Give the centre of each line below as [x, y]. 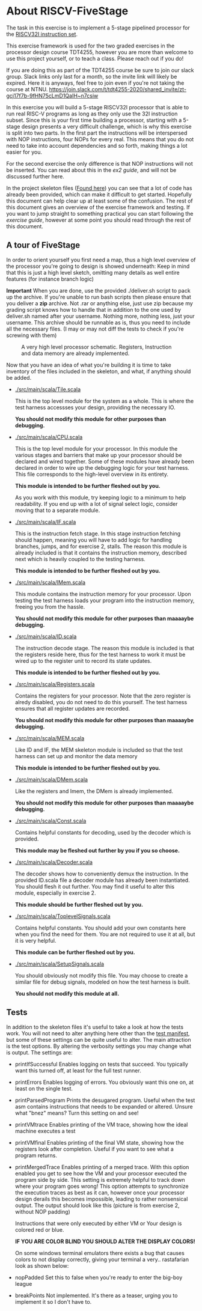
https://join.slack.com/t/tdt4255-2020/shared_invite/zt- [118, 89]
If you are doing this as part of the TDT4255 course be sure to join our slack [100, 70]
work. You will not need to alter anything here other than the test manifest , [98, 1033]
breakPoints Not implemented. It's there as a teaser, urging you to [96, 1295]
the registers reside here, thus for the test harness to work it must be [100, 654]
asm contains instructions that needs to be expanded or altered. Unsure [104, 1106]
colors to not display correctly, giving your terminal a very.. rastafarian [102, 1259]
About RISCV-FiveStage [67, 11]
